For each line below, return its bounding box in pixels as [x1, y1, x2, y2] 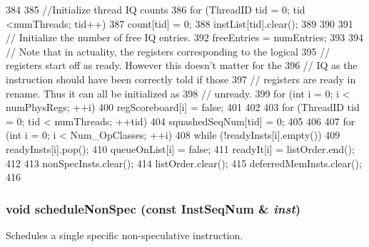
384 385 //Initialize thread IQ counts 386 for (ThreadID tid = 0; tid [6, 2, 305, 16]
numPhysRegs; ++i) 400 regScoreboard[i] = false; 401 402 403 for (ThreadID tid [6, 100, 360, 115]
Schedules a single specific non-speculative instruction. [6, 227, 243, 242]
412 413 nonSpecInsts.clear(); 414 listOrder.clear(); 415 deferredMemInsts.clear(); [6, 155, 362, 170]
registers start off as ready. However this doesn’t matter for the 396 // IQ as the [6, 58, 358, 73]
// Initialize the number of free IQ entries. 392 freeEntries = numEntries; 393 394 [6, 30, 363, 45]
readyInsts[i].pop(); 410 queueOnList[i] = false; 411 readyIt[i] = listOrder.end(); [6, 141, 355, 156]
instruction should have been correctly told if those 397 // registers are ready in [6, 71, 356, 86]
